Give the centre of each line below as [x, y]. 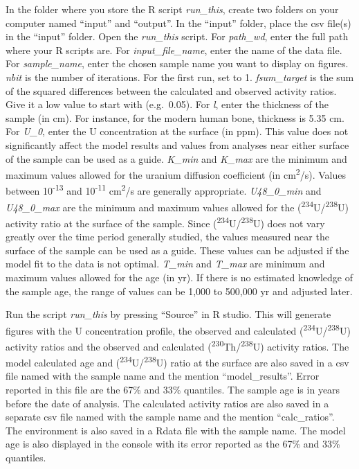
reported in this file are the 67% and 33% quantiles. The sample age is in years [173, 390]
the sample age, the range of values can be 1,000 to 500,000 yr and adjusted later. [179, 291]
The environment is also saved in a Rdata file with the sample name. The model [176, 430]
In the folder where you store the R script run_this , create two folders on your [172, 9]
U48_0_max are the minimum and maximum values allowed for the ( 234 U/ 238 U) [177, 206]
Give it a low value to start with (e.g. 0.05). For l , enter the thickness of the [167, 104]
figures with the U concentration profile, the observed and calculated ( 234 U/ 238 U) [178, 329]
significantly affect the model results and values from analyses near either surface [177, 144]
